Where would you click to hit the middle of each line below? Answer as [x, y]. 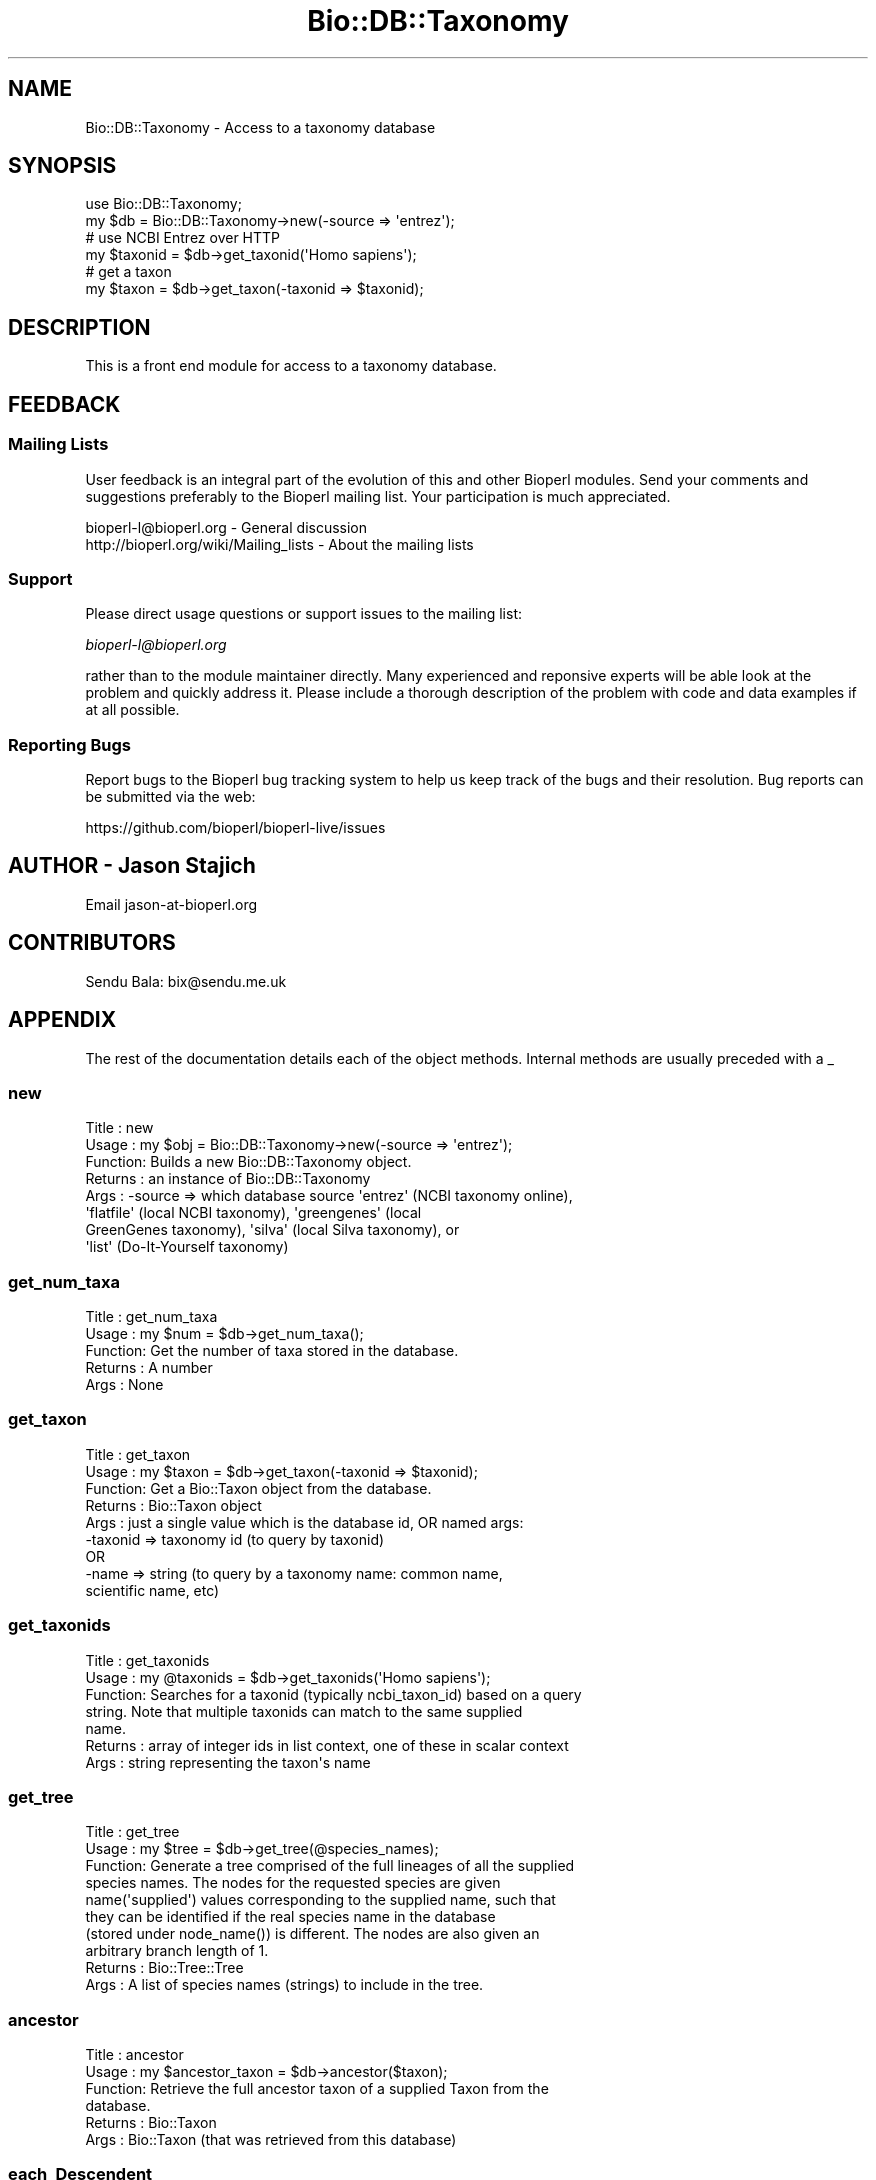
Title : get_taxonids [147, 1660]
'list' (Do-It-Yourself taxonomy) [187, 1247]
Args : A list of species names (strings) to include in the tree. [284, 1985]
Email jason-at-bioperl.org [171, 904]
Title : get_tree [132, 1832]
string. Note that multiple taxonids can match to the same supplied [304, 1711]
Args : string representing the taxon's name [228, 1762]
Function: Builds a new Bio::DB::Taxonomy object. [248, 1162]
